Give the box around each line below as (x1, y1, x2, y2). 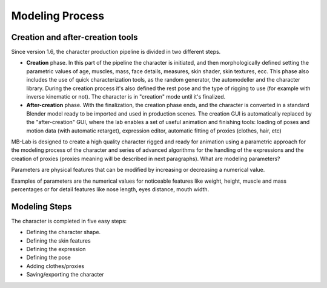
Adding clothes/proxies (26, 262, 85, 269)
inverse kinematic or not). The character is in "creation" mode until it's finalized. (26, 93, 226, 100)
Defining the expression (26, 246, 86, 252)
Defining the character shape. (26, 229, 101, 236)
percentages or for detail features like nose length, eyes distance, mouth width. (11, 185, 210, 193)
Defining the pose (26, 254, 71, 261)
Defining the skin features (26, 237, 91, 244)
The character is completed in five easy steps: (11, 217, 127, 224)
